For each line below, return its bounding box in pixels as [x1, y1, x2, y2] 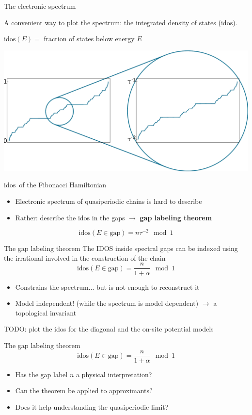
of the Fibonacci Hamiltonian [19, 180, 107, 190]
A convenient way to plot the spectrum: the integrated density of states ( [4, 17, 221, 27]
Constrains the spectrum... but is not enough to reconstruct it [15, 282, 200, 292]
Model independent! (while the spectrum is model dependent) [15, 298, 199, 308]
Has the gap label [15, 369, 68, 379]
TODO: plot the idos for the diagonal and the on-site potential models [4, 324, 214, 334]
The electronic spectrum [4, 1, 76, 11]
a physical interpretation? [76, 369, 152, 379]
